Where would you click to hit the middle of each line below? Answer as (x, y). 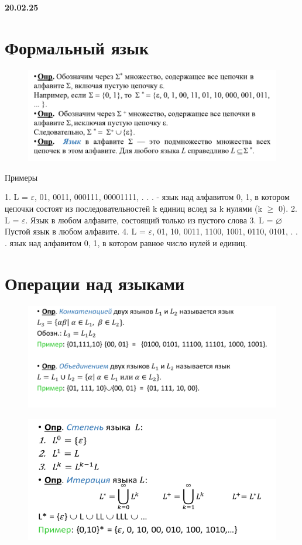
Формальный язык (77, 47)
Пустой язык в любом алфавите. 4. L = (75, 231)
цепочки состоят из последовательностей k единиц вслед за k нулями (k (133, 208)
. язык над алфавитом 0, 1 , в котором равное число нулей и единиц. (126, 242)
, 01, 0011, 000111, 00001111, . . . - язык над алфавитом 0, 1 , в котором (162, 197)
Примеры (21, 177)
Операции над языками (95, 283)
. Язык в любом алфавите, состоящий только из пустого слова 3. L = (149, 220)
